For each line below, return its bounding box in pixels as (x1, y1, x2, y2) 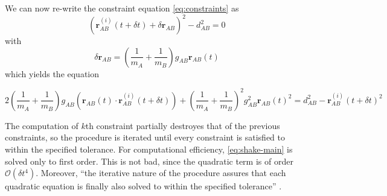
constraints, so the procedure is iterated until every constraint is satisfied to (5, 131, 286, 144)
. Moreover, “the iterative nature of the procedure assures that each (36, 166, 286, 179)
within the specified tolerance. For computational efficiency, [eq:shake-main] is (5, 142, 293, 155)
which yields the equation (5, 67, 100, 80)
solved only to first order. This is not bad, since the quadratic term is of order (5, 154, 293, 167)
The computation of (5, 119, 78, 131)
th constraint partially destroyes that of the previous (85, 119, 280, 131)
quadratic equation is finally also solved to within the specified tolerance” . (5, 180, 282, 192)
